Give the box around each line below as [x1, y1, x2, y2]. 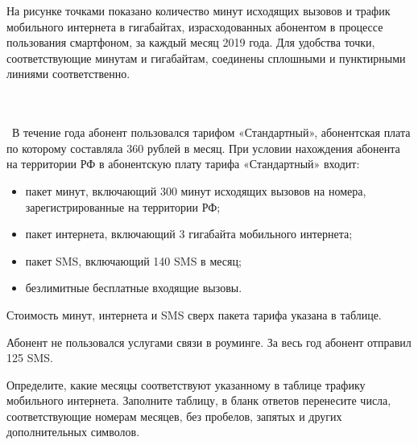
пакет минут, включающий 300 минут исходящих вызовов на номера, [25, 182, 366, 199]
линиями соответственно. [6, 65, 130, 82]
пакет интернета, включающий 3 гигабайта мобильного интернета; [25, 225, 353, 242]
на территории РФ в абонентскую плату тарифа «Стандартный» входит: [6, 155, 360, 172]
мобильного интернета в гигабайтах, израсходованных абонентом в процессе [6, 18, 383, 35]
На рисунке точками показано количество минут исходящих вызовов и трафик [6, 2, 391, 19]
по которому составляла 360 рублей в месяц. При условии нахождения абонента [6, 139, 400, 156]
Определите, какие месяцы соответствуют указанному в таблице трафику [6, 376, 366, 393]
